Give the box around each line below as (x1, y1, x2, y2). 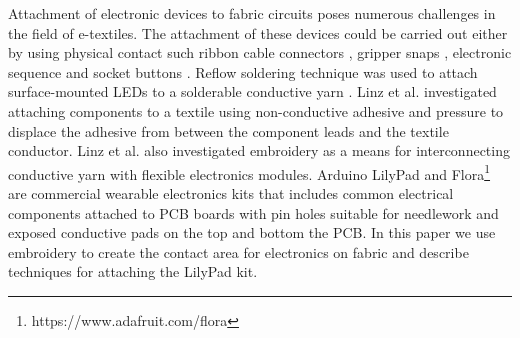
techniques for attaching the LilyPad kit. (8, 261, 258, 282)
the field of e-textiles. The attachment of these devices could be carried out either (8, 22, 508, 43)
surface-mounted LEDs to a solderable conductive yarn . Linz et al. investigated (8, 81, 497, 102)
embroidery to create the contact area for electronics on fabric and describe (8, 241, 469, 262)
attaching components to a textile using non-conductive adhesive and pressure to (8, 100, 504, 121)
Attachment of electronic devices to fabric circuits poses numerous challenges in (8, 3, 496, 23)
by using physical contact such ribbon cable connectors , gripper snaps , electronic (8, 42, 512, 63)
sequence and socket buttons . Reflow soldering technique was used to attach (8, 61, 478, 82)
